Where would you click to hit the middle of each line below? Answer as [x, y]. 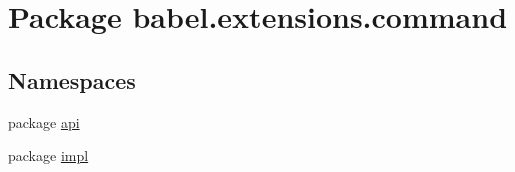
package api [44, 121]
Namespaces [72, 79]
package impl [48, 155]
